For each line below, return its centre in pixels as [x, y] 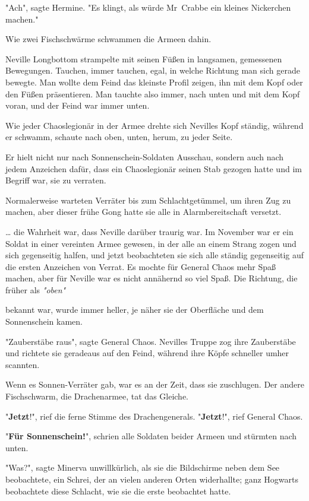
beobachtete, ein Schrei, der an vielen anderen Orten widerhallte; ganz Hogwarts [152, 479]
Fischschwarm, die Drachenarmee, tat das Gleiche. [97, 396]
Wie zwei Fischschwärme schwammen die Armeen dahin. [108, 39]
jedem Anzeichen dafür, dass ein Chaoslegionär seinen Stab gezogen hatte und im [154, 168]
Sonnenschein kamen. [44, 321]
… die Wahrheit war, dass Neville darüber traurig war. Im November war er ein [149, 231]
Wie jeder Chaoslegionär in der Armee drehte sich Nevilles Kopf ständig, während [154, 125]
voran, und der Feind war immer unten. [78, 105]
